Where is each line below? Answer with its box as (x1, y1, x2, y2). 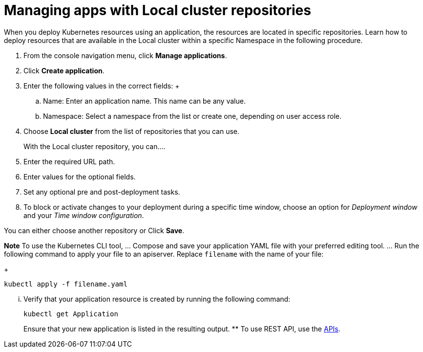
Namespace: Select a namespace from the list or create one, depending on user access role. (43, 111, 342, 120)
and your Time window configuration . (23, 211, 144, 220)
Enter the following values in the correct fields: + (23, 81, 180, 90)
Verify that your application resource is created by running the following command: (23, 294, 291, 303)
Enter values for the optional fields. (23, 172, 136, 181)
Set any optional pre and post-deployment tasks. (23, 187, 180, 196)
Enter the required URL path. (23, 157, 115, 166)
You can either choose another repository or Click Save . (4, 226, 185, 235)
